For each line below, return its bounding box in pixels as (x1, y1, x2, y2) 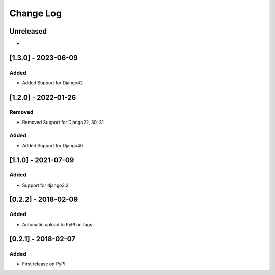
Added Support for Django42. (22, 80, 85, 86)
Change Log (9, 8, 62, 19)
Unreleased (9, 27, 47, 36)
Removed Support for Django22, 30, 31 (22, 119, 104, 126)
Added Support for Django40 (22, 142, 84, 148)
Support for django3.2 (22, 182, 69, 188)
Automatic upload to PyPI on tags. (22, 221, 94, 227)
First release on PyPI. (22, 261, 67, 267)
